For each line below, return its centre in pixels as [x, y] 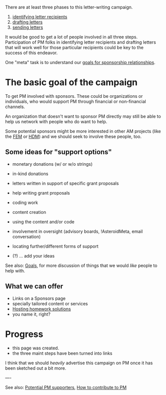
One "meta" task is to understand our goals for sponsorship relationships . [80, 62]
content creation [29, 212]
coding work [25, 202]
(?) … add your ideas [33, 256]
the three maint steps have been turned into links [62, 353]
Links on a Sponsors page [39, 298]
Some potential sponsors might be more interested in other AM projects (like [83, 131]
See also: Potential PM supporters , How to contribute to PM [66, 387]
